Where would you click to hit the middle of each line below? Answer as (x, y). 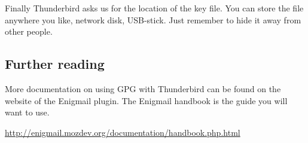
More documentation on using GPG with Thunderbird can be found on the (143, 88)
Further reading (55, 64)
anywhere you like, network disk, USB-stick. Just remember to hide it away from (153, 19)
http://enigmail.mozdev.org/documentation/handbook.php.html (123, 132)
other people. (29, 31)
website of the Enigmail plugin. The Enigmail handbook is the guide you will (146, 100)
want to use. (27, 112)
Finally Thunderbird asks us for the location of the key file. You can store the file (154, 8)
